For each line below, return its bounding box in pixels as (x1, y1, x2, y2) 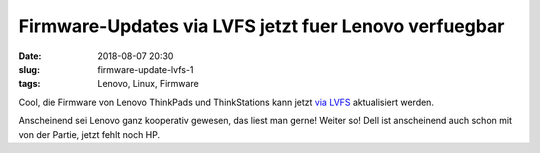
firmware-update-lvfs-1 (97, 63, 194, 75)
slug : (18, 63, 40, 75)
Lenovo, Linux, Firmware (97, 78, 199, 90)
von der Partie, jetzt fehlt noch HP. (18, 128, 161, 140)
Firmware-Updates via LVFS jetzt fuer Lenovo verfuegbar (18, 15, 505, 37)
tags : (18, 78, 41, 90)
